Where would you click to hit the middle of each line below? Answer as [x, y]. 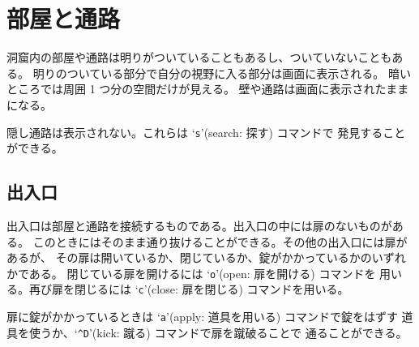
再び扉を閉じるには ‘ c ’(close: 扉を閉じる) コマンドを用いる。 [189, 289]
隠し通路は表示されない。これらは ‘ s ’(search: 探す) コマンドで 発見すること [206, 132]
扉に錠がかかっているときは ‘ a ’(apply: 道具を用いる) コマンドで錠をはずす [202, 317]
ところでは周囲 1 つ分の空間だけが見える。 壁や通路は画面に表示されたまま [208, 89]
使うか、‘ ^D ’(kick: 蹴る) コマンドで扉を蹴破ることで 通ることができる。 [218, 332]
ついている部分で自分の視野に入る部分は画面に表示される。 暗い [239, 73]
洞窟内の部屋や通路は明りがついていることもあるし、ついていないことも [199, 57]
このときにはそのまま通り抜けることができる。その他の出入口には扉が [220, 241]
